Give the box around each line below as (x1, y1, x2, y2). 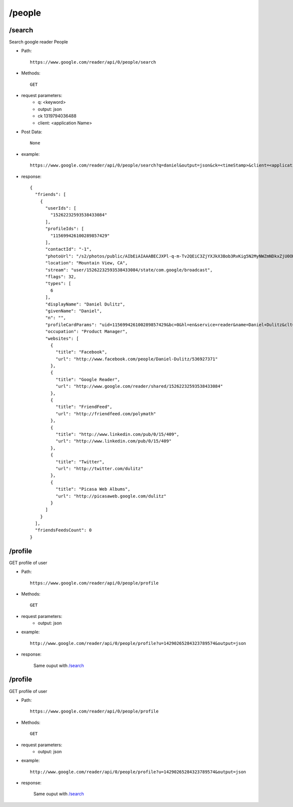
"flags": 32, (45, 274, 77, 279)
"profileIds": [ (45, 226, 84, 232)
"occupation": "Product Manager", (45, 329, 128, 334)
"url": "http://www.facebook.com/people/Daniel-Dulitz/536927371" (55, 356, 218, 362)
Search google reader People (9, 39, 68, 45)
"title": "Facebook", (55, 349, 107, 355)
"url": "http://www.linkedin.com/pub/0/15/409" (55, 438, 172, 444)
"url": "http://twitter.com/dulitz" (55, 466, 144, 471)
